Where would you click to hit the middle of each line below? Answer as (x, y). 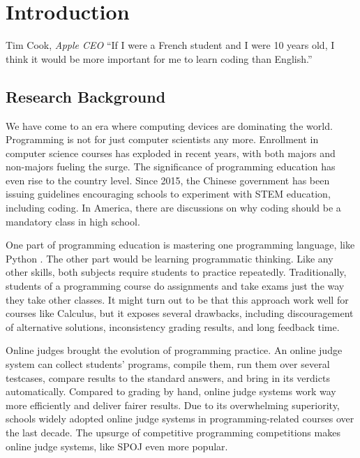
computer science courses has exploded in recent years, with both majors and (171, 153)
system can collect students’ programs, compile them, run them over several (168, 364)
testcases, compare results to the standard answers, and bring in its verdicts (168, 377)
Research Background (86, 96)
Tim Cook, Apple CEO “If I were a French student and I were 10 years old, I (170, 45)
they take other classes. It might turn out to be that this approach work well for (177, 299)
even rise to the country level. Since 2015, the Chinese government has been (168, 180)
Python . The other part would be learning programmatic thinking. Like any (170, 258)
